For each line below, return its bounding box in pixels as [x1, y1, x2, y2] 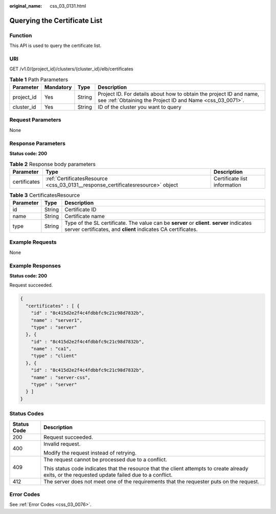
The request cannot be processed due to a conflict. [43, 456, 167, 463]
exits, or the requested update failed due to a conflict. [43, 471, 173, 478]
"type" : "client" [31, 353, 77, 359]
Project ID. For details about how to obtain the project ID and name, [98, 90, 260, 98]
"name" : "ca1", [31, 346, 72, 352]
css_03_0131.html [50, 3, 86, 9]
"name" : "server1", [31, 317, 83, 323]
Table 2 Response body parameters [9, 160, 96, 168]
